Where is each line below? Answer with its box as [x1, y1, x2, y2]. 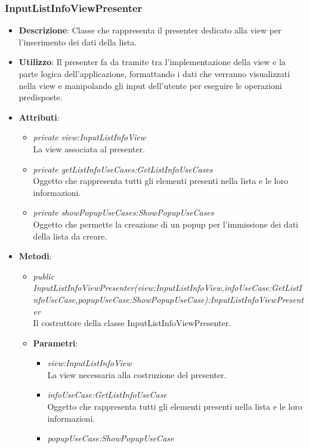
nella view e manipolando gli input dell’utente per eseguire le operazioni [18, 79, 282, 91]
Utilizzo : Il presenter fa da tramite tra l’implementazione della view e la [18, 56, 286, 68]
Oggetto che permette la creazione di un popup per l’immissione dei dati [33, 217, 298, 230]
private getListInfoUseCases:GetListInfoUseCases [33, 162, 213, 175]
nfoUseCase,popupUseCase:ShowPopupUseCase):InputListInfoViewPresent [33, 293, 304, 305]
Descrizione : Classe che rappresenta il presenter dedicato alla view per [18, 24, 282, 36]
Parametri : [33, 336, 78, 349]
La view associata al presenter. [33, 142, 146, 155]
